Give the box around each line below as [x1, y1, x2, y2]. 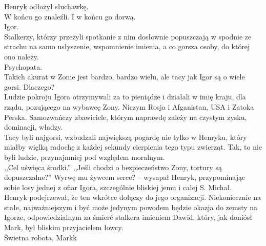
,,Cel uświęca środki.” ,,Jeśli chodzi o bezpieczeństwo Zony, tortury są [4, 161, 222, 172]
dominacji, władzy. [4, 121, 63, 132]
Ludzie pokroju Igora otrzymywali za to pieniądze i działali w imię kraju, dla [4, 91, 246, 102]
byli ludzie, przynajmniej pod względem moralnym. [4, 151, 165, 162]
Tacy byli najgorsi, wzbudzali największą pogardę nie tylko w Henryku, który [4, 131, 247, 142]
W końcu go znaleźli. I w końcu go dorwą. [4, 11, 136, 22]
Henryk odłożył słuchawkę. [4, 1, 89, 11]
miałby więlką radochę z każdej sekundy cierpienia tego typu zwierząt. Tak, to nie [4, 141, 262, 152]
